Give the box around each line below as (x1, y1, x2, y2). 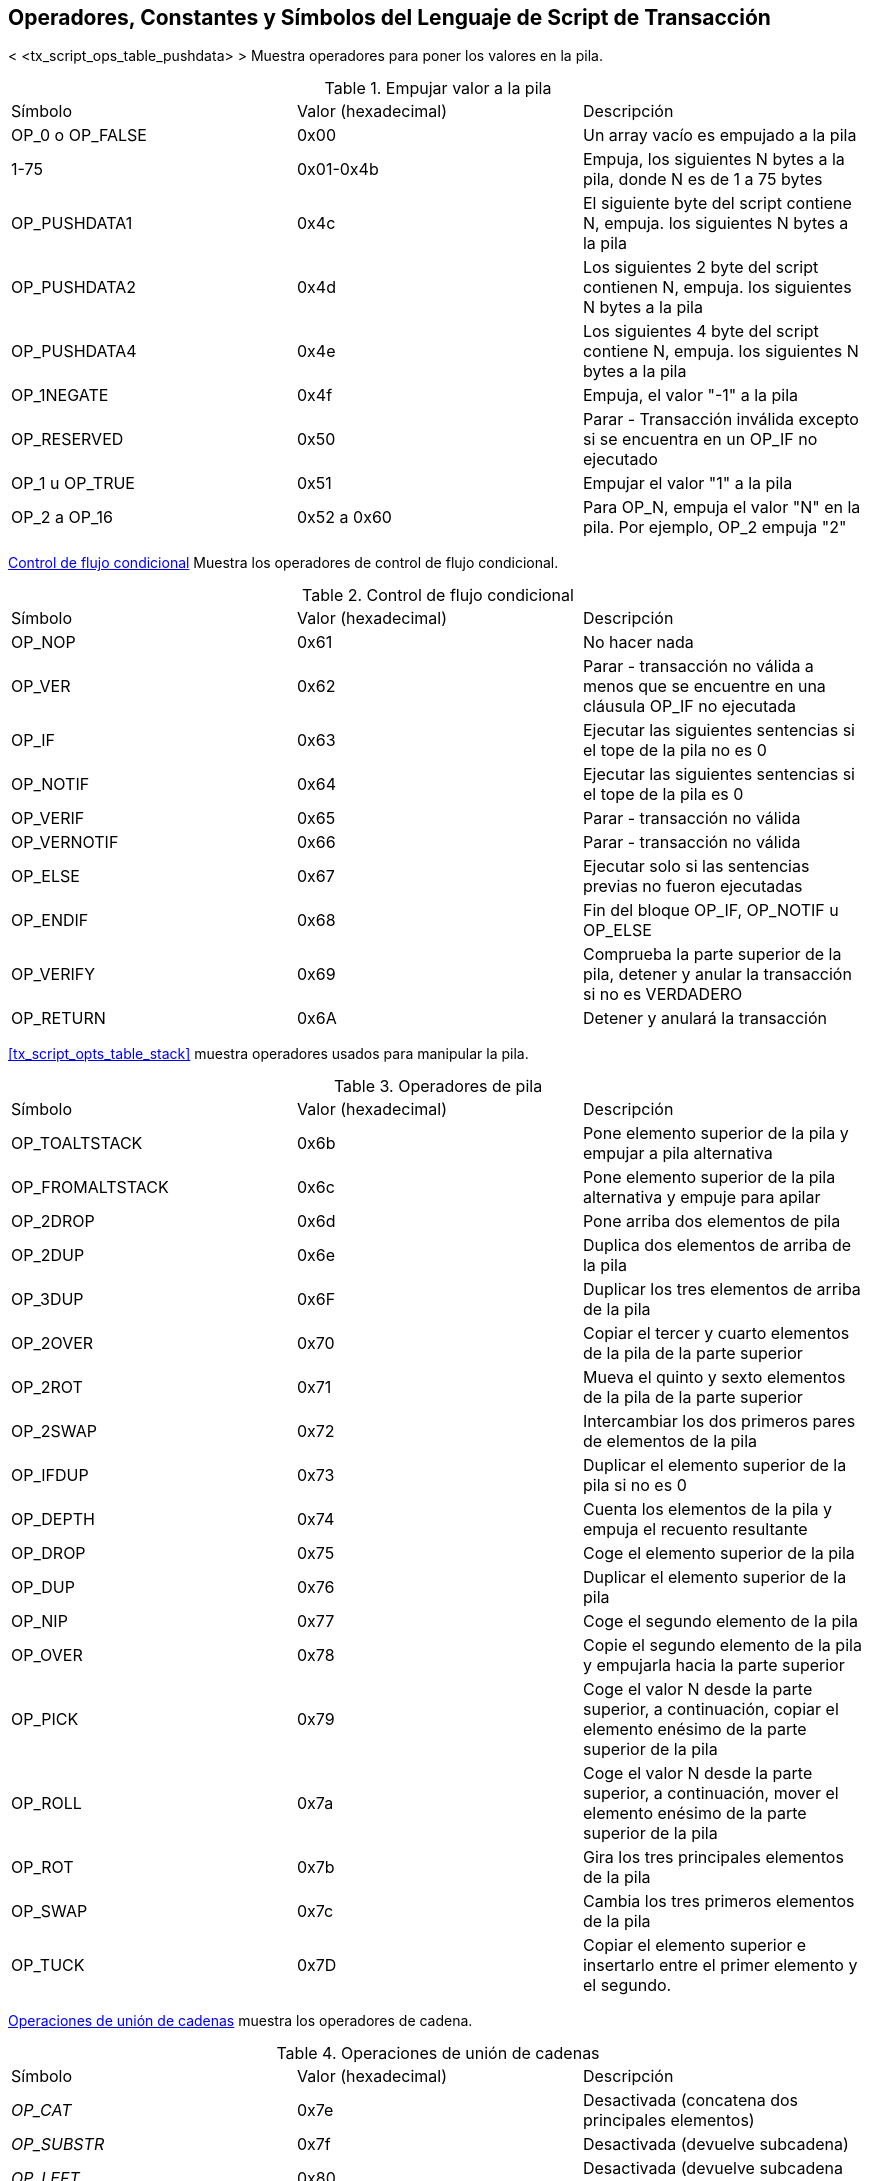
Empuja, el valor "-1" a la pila (582, 385, 799, 406)
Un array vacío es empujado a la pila (582, 125, 857, 146)
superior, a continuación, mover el (582, 1783, 839, 1804)
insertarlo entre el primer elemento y (582, 1955, 858, 1976)
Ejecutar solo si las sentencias (582, 856, 810, 877)
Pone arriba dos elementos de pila (582, 1211, 841, 1232)
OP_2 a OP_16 (11, 507, 113, 528)
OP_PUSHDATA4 (11, 341, 137, 362)
